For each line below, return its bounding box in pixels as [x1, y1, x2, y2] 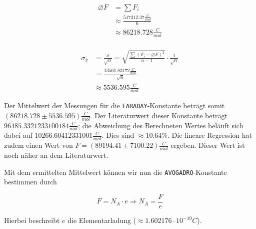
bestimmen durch [4, 176, 57, 187]
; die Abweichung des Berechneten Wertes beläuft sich [78, 120, 243, 130]
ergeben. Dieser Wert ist [170, 140, 245, 150]
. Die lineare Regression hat [167, 130, 252, 140]
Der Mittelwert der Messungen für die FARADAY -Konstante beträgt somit [4, 100, 225, 111]
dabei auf [4, 130, 32, 140]
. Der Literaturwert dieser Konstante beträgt [90, 110, 227, 120]
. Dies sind [101, 130, 134, 140]
